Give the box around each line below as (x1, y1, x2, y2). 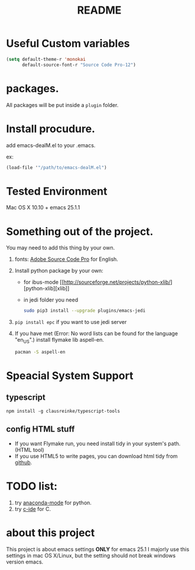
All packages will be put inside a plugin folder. (6, 101, 119, 108)
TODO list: (6, 480, 58, 493)
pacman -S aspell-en (14, 349, 66, 355)
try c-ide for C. (14, 505, 51, 512)
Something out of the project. (6, 225, 154, 238)
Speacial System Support (6, 369, 134, 383)
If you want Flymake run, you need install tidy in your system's (14, 440, 167, 447)
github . (14, 459, 32, 466)
